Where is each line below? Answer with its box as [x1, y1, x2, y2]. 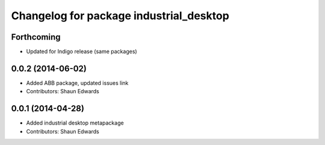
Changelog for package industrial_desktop [11, 9, 230, 22]
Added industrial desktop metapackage [26, 119, 124, 126]
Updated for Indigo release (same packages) [26, 48, 138, 55]
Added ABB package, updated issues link [26, 79, 129, 87]
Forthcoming [11, 32, 61, 42]
